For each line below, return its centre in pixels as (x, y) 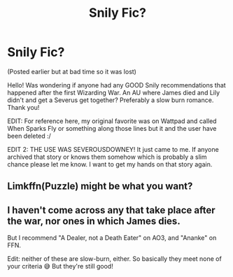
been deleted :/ (29, 136)
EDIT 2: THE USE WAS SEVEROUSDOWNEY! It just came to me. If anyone (113, 149)
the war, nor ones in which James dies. (94, 221)
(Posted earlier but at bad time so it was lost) (72, 71)
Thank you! (23, 107)
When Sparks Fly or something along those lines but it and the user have (112, 128)
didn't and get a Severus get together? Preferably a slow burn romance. (111, 100)
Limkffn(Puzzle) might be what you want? (100, 186)
